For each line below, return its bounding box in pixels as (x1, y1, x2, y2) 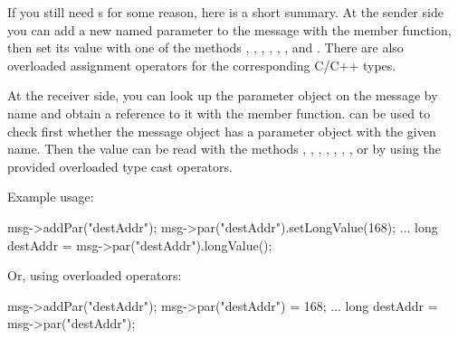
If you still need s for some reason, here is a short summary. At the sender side (7, 3, 444, 21)
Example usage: (7, 187, 94, 206)
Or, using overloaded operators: (7, 266, 182, 285)
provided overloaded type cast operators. (7, 156, 233, 175)
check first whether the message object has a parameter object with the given (7, 121, 436, 140)
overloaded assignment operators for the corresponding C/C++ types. (7, 55, 396, 74)
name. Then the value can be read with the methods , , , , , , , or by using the (7, 139, 441, 158)
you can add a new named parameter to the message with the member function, (7, 20, 452, 39)
